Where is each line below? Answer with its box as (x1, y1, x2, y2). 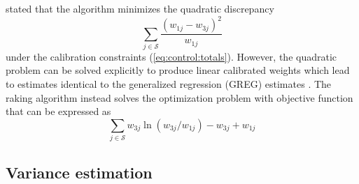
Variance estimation (6, 161, 153, 183)
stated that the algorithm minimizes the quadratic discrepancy (6, 1, 274, 15)
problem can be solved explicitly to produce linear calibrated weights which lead (6, 63, 350, 77)
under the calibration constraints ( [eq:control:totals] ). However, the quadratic (6, 49, 337, 63)
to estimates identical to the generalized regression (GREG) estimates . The (6, 77, 332, 91)
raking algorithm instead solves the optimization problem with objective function (6, 90, 353, 105)
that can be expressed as (6, 104, 111, 118)
